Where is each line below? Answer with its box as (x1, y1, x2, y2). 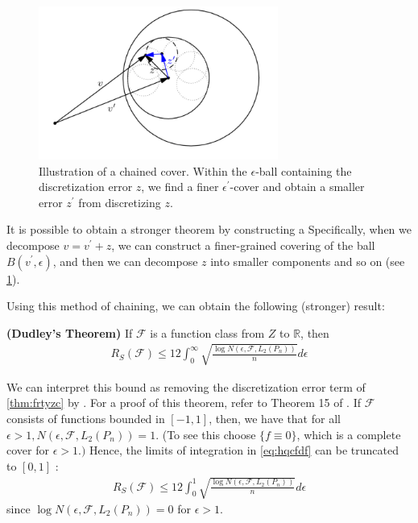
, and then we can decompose (52, 252, 198, 269)
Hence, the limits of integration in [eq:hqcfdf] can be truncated (89, 442, 399, 459)
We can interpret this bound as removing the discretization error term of (6, 378, 366, 395)
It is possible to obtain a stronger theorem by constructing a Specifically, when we (6, 221, 412, 238)
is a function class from (150, 324, 265, 341)
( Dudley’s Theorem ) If (6, 324, 133, 341)
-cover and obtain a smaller (230, 178, 365, 195)
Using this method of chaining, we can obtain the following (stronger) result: (6, 297, 385, 314)
